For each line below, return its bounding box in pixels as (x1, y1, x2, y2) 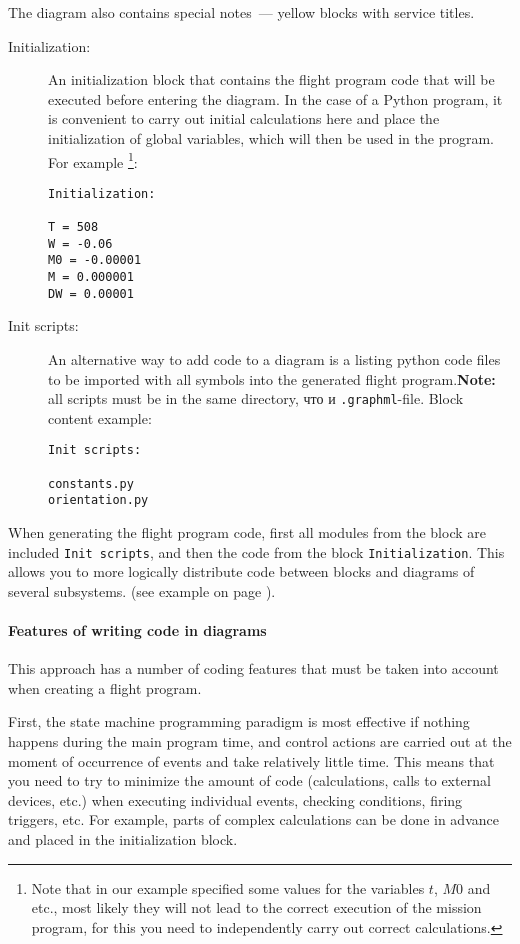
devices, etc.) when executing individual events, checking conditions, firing (8, 789, 463, 810)
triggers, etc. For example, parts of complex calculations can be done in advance (8, 809, 499, 830)
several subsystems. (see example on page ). (8, 580, 276, 601)
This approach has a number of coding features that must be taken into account (8, 658, 499, 679)
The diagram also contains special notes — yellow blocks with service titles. (8, 2, 475, 22)
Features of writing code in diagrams (8, 620, 267, 641)
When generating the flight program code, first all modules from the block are (8, 522, 486, 543)
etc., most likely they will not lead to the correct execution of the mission (31, 897, 482, 918)
